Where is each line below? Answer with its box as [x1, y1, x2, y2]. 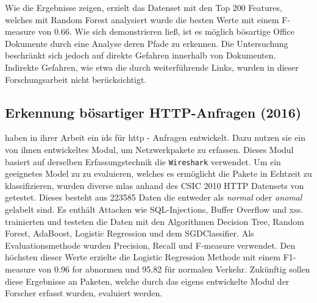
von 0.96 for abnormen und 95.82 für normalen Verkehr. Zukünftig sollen [38, 262, 310, 275]
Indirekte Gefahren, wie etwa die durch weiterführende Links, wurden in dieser [5, 60, 299, 73]
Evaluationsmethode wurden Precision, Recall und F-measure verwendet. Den [5, 238, 296, 251]
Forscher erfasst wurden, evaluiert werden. [5, 287, 163, 299]
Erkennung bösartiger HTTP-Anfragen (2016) [5, 102, 302, 121]
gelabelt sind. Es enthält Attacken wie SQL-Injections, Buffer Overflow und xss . [5, 202, 304, 215]
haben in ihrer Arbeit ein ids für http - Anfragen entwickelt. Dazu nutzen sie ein [5, 131, 305, 144]
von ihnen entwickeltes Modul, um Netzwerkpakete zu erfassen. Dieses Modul [5, 143, 294, 155]
